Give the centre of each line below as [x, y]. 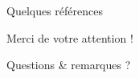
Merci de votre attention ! [70, 37]
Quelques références [55, 10]
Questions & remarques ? [69, 65]
